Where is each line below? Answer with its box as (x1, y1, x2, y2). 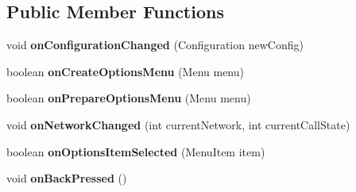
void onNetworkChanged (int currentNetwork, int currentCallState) (6, 116, 350, 132)
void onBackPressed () (6, 170, 127, 186)
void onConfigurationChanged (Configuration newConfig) (6, 36, 304, 53)
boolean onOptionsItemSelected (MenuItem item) (6, 143, 265, 159)
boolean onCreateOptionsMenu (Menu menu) (6, 63, 244, 79)
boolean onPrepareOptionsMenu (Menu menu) (6, 90, 251, 106)
